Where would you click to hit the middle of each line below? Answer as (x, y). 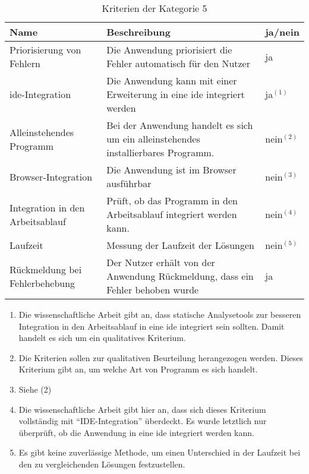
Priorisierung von (45, 50)
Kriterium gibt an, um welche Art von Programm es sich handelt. (138, 369)
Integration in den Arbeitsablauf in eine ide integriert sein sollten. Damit (152, 326)
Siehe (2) (35, 389)
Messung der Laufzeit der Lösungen (181, 245)
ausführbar (129, 183)
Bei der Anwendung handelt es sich (180, 125)
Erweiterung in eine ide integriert (176, 94)
